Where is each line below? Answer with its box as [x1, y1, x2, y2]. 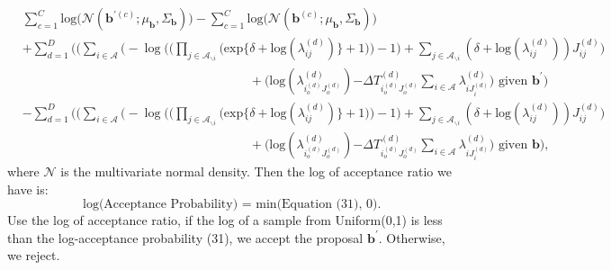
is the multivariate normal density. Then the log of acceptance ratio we [60, 162, 452, 180]
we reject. [7, 246, 60, 265]
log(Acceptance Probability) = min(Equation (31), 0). [82, 198, 382, 211]
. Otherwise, [378, 228, 445, 247]
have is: [7, 179, 49, 198]
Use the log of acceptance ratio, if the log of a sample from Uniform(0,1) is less [7, 211, 443, 229]
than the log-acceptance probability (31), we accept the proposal [7, 228, 364, 247]
